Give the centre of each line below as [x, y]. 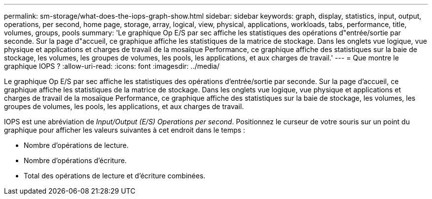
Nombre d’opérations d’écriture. [75, 160]
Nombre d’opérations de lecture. [76, 145]
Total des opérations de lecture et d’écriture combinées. [115, 176]
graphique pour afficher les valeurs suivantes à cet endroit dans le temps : [125, 130]
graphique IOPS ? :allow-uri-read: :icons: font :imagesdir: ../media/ [112, 66]
